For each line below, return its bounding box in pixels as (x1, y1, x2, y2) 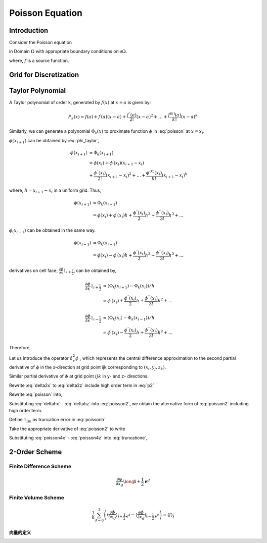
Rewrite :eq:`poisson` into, (9, 391, 63, 397)
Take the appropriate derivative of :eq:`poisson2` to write (9, 426, 126, 432)
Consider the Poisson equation (9, 40, 72, 46)
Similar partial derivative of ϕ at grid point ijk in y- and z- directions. (9, 373, 149, 379)
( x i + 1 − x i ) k (161, 171, 188, 179)
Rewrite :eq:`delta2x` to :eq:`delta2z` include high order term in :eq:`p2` (9, 382, 154, 388)
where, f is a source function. (9, 57, 69, 63)
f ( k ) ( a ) (168, 111, 181, 117)
